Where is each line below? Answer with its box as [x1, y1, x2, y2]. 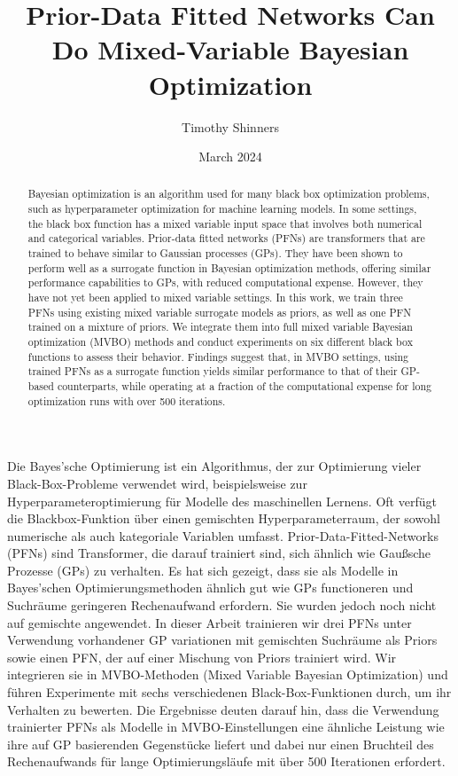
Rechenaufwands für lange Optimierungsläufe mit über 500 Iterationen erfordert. [7, 752, 446, 771]
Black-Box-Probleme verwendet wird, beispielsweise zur [7, 474, 307, 492]
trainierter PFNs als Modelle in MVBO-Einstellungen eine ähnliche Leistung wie [7, 717, 445, 736]
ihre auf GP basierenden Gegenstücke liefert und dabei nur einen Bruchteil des [7, 734, 434, 753]
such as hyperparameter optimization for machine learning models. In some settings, [27, 201, 417, 216]
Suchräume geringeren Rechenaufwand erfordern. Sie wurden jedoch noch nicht [7, 596, 437, 615]
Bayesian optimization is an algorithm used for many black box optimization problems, [27, 186, 430, 201]
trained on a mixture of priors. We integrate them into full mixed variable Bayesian [27, 319, 413, 334]
